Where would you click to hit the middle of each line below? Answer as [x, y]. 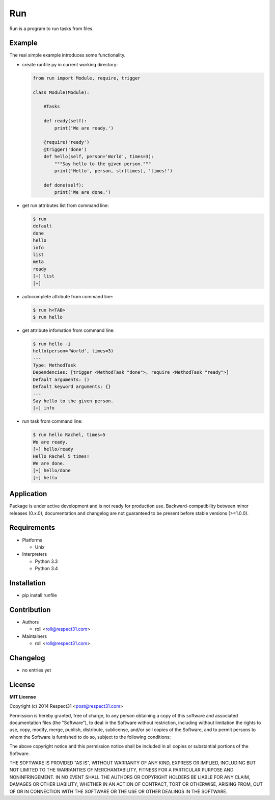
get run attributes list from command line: [65, 205]
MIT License [23, 696]
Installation [28, 583]
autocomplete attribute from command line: [68, 296]
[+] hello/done [52, 471]
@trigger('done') [65, 149]
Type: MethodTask [54, 365]
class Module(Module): [61, 92]
